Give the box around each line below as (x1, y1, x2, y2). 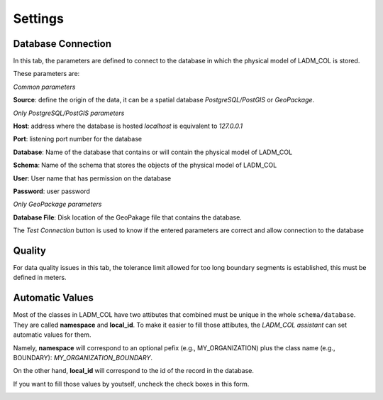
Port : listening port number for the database (13, 135, 142, 144)
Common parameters (13, 82, 76, 91)
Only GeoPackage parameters (13, 200, 102, 209)
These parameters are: (13, 70, 80, 78)
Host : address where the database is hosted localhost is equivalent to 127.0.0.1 (13, 121, 243, 131)
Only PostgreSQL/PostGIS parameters (13, 109, 125, 117)
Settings (13, 11, 64, 26)
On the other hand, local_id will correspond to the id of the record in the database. (13, 367, 255, 375)
